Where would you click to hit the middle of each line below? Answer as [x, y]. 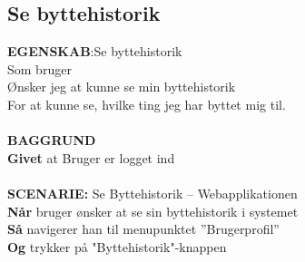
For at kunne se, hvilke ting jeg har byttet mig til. [147, 104]
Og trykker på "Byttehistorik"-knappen [117, 246]
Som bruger [39, 68]
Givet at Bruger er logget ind [91, 157]
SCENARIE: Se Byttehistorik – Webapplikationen [152, 193]
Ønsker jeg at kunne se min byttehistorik [122, 87]
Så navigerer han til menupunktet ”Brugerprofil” [143, 229]
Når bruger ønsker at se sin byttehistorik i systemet [153, 211]
